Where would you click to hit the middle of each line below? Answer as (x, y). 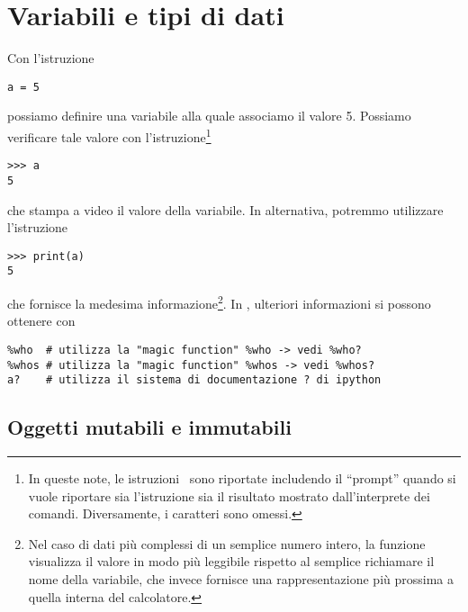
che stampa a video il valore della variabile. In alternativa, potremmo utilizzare (225, 209)
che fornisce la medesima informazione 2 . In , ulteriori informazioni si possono (219, 302)
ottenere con (41, 321)
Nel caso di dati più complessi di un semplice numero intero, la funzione (227, 543)
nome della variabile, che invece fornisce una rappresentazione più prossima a (241, 579)
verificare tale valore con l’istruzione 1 (109, 135)
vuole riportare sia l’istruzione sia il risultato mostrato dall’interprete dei (229, 495)
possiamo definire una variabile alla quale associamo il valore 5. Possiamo (209, 116)
